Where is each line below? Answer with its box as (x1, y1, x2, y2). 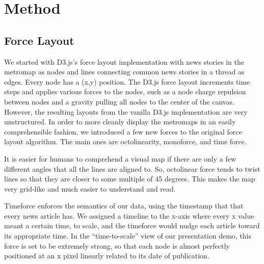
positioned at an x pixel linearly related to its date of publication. (4, 250, 209, 261)
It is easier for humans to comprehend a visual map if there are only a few (4, 153, 236, 164)
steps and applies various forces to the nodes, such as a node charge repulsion (4, 86, 246, 97)
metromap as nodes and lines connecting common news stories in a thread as (4, 66, 245, 77)
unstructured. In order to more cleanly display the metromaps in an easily (4, 116, 236, 127)
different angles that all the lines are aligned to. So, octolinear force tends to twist (4, 163, 260, 174)
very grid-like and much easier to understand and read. (4, 183, 176, 194)
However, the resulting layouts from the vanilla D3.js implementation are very (4, 106, 248, 117)
